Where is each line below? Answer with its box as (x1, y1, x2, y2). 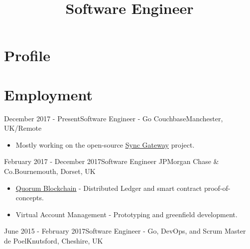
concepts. (15, 192, 44, 203)
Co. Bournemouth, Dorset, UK (4, 166, 96, 176)
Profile (4, 45, 50, 66)
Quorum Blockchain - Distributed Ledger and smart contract (15, 182, 202, 193)
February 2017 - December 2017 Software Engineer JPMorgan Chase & (4, 156, 219, 166)
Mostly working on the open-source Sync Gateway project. (15, 139, 195, 150)
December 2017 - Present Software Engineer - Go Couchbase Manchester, (4, 113, 223, 123)
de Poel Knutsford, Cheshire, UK (4, 236, 103, 246)
